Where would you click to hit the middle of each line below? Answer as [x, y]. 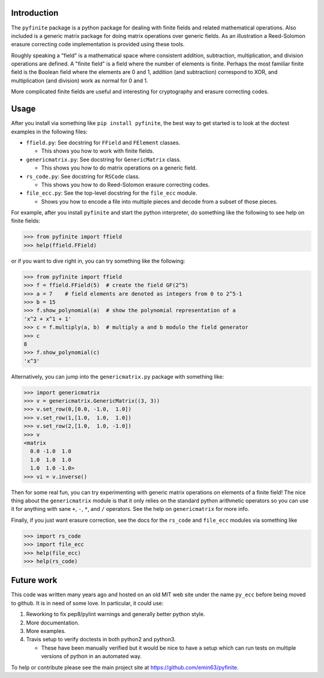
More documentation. [53, 623]
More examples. [46, 631]
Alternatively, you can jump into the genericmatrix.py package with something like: [118, 376]
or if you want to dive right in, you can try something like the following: [98, 261]
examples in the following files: [49, 132]
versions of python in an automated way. [91, 656]
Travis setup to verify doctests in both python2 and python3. [101, 640]
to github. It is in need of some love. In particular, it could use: [87, 603]
